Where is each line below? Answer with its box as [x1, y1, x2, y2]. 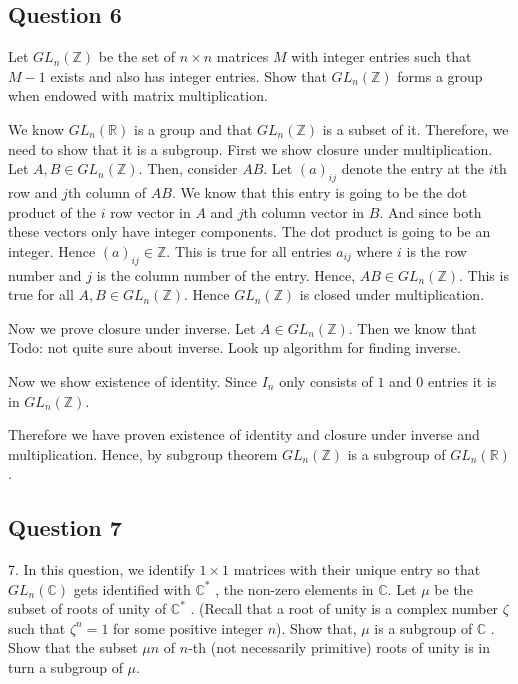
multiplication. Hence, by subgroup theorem [8, 443, 278, 464]
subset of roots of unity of [8, 598, 167, 619]
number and [8, 264, 82, 285]
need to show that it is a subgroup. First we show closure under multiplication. [8, 138, 493, 159]
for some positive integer [113, 617, 263, 638]
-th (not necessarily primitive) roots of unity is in [188, 637, 491, 658]
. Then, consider [138, 158, 238, 179]
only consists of [279, 370, 373, 391]
